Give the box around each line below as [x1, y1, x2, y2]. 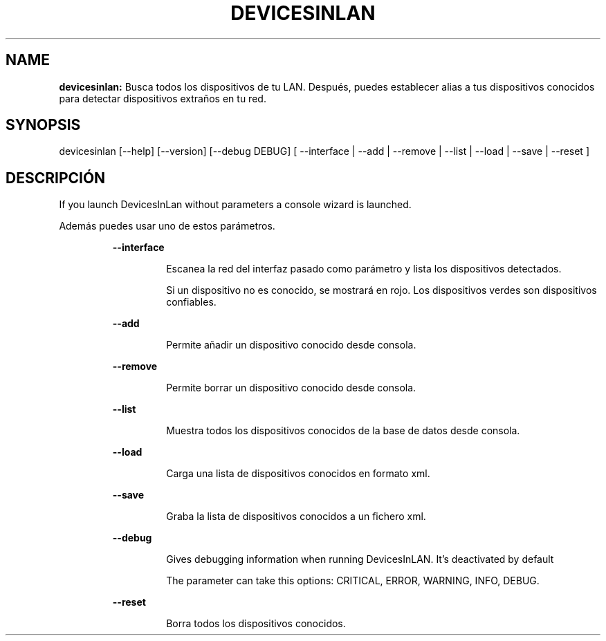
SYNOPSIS [6, 116, 81, 134]
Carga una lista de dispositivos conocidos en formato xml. [166, 467, 430, 480]
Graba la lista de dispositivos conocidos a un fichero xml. [166, 510, 426, 523]
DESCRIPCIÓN [6, 169, 106, 187]
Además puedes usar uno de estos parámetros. [59, 220, 275, 232]
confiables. [166, 296, 217, 308]
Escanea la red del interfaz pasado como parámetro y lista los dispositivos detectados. [166, 263, 562, 275]
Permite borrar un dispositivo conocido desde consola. [166, 382, 416, 394]
